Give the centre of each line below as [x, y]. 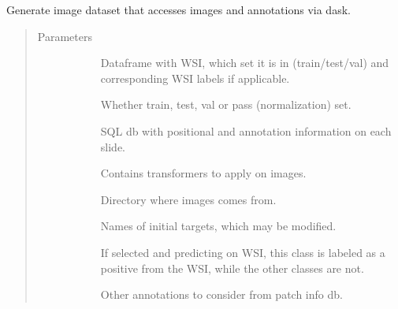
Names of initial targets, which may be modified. [218, 226]
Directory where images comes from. [188, 199]
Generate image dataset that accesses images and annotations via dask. [179, 9]
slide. [113, 146]
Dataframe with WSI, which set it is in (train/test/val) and [245, 63]
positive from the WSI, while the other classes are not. [232, 268]
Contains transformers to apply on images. [203, 173]
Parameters [65, 36]
